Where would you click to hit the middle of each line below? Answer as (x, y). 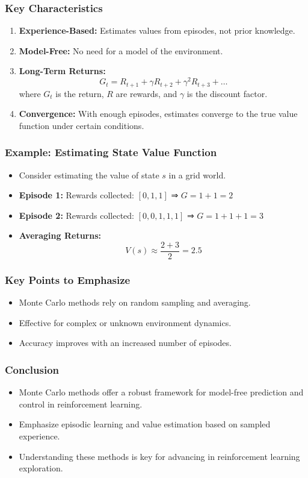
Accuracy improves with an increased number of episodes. (125, 343)
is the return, (80, 93)
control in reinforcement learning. (81, 404)
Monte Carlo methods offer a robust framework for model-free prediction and (161, 392)
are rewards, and (146, 93)
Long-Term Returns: (62, 71)
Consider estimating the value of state (89, 175)
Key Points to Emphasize (68, 279)
